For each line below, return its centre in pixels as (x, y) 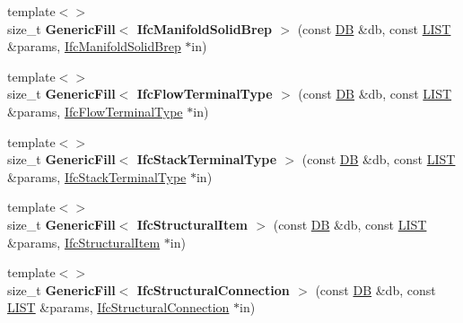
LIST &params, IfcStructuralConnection (118, 307)
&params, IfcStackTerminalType (97, 176)
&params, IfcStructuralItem (84, 242)
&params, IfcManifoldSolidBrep (94, 46)
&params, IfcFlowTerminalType (95, 111)
